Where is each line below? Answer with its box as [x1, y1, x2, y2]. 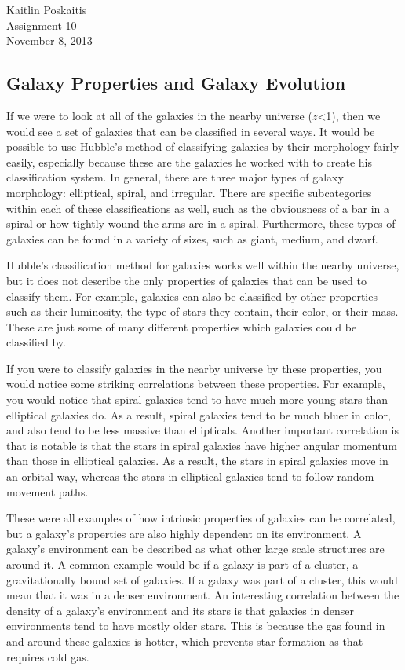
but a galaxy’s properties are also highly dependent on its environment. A [6, 525, 362, 541]
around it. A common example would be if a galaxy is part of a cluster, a [6, 556, 359, 573]
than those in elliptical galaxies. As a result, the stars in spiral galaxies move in [6, 452, 389, 469]
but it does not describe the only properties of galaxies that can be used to [6, 272, 367, 288]
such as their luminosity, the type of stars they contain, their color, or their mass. [6, 303, 399, 320]
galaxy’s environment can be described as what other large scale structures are [6, 540, 385, 557]
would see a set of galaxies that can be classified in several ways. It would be [6, 123, 375, 139]
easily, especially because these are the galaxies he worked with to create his [6, 153, 373, 170]
